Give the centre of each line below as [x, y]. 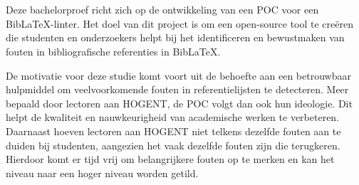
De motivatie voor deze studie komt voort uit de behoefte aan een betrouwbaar [178, 75]
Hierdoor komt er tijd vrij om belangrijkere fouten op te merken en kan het [170, 159]
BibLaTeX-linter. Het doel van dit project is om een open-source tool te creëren [179, 23]
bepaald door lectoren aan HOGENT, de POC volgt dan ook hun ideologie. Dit [179, 103]
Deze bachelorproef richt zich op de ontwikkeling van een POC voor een [162, 10]
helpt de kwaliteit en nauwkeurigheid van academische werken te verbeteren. [173, 117]
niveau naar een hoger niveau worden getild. [102, 173]
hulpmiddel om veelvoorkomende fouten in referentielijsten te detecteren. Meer [177, 89]
